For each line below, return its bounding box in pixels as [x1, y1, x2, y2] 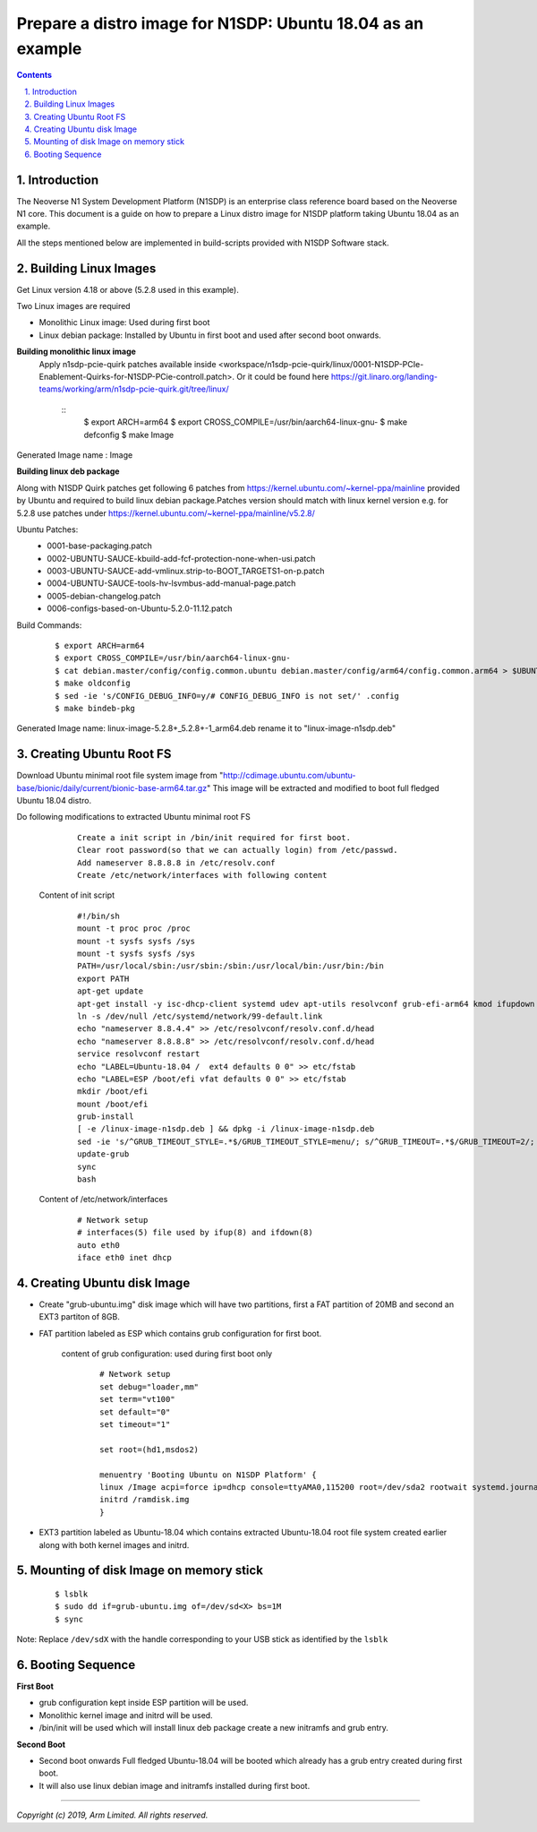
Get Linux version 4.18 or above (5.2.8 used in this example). [16, 284, 239, 295]
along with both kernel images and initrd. [38, 1539, 190, 1550]
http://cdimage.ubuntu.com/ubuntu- [222, 770, 356, 781]
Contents [16, 70, 53, 81]
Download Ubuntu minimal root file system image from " [16, 770, 224, 781]
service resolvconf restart [77, 1049, 200, 1059]
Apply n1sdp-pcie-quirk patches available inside [38, 358, 217, 369]
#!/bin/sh [77, 910, 120, 921]
